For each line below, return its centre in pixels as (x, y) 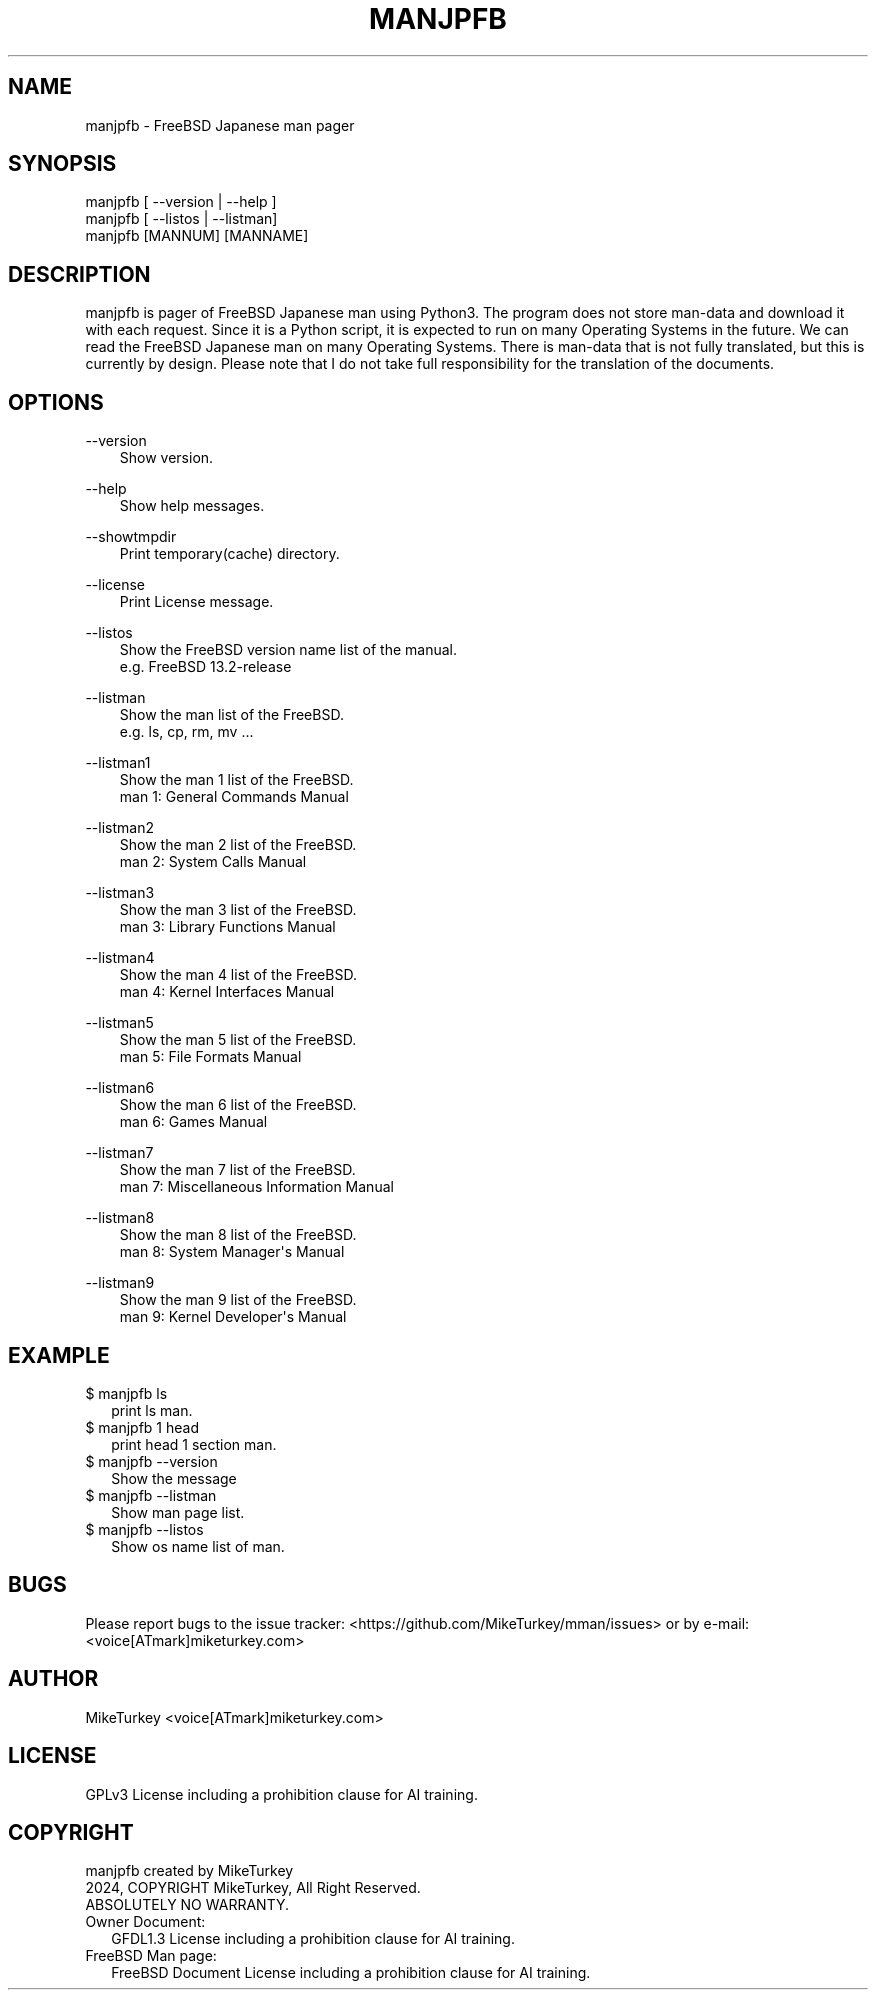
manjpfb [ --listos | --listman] (181, 219)
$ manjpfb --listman (151, 1495)
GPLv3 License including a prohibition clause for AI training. (281, 1794)
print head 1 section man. (194, 1444)
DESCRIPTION (79, 274)
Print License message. (196, 602)
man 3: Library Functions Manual (227, 927)
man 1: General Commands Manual (234, 797)
